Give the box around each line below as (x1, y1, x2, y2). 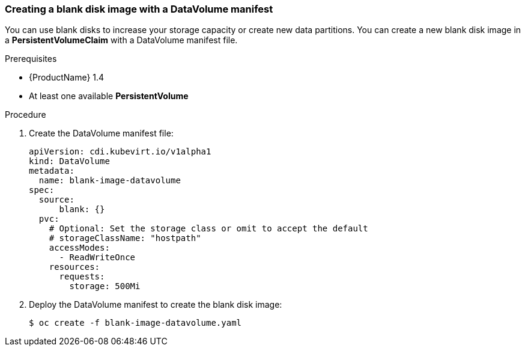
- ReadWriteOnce (59, 252, 136, 263)
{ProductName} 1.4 (29, 72, 105, 83)
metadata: (29, 166, 74, 176)
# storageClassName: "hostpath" (49, 233, 201, 243)
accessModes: (49, 243, 110, 253)
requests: (59, 272, 105, 282)
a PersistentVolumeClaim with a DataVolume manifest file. (5, 35, 238, 46)
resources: (49, 262, 100, 272)
